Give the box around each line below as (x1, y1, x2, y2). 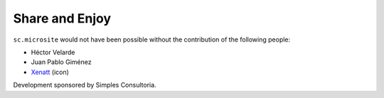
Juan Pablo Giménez (31, 58, 92, 66)
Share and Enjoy (13, 11, 112, 26)
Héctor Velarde (31, 48, 75, 56)
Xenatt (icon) (31, 68, 69, 76)
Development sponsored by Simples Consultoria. (13, 81, 156, 90)
